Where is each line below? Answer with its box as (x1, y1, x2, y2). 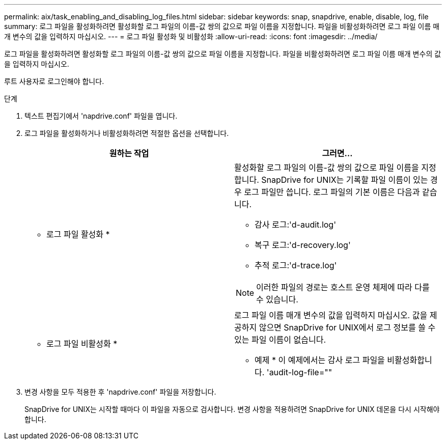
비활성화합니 (387, 355, 432, 365)
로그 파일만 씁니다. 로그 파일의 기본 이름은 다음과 (244, 187, 420, 197)
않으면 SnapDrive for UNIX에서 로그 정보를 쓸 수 (259, 322, 436, 332)
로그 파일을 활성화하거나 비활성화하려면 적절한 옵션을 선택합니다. (24, 129, 229, 137)
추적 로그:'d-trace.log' (255, 260, 337, 270)
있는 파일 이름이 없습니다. (234, 335, 326, 345)
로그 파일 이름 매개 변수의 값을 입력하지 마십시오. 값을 (234, 310, 428, 320)
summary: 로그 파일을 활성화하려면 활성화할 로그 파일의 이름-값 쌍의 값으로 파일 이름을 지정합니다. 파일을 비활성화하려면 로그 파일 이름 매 (4, 22, 440, 31)
